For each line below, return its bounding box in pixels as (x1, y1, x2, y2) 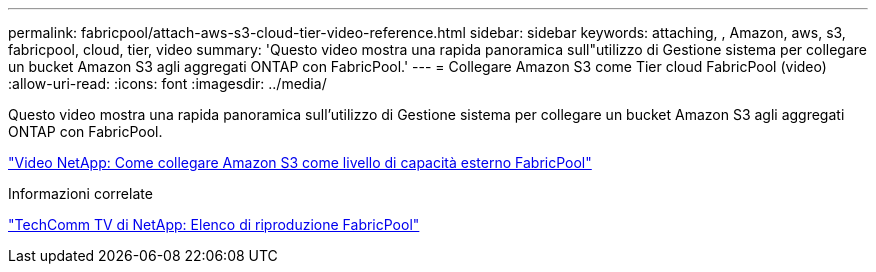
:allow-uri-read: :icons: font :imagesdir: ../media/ (8, 75, 327, 92)
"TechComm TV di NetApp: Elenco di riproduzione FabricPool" (8, 216, 420, 233)
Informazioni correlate (8, 185, 153, 202)
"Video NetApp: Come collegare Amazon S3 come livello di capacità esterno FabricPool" (8, 154, 592, 171)
